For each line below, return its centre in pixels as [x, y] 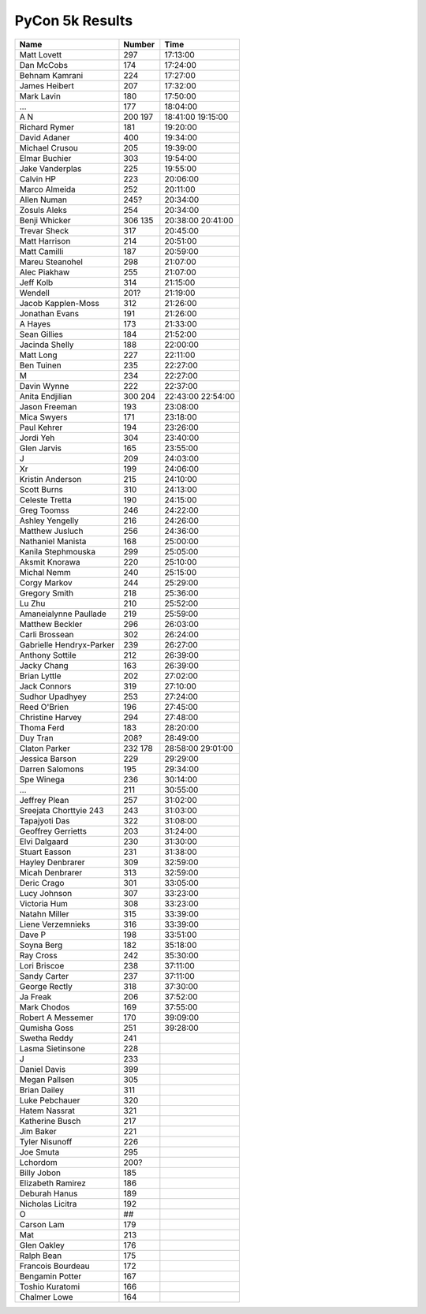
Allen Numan [43, 200]
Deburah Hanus [49, 1193]
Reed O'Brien [44, 707]
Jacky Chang [44, 665]
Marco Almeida [48, 189]
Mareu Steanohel [51, 262]
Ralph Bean [41, 1256]
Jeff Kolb [36, 282]
